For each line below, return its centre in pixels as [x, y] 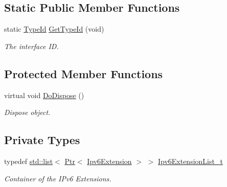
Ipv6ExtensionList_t [190, 161]
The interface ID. [31, 46]
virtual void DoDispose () [44, 95]
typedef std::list [29, 161]
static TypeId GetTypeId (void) [54, 29]
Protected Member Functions [84, 73]
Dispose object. [27, 112]
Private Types [42, 140]
